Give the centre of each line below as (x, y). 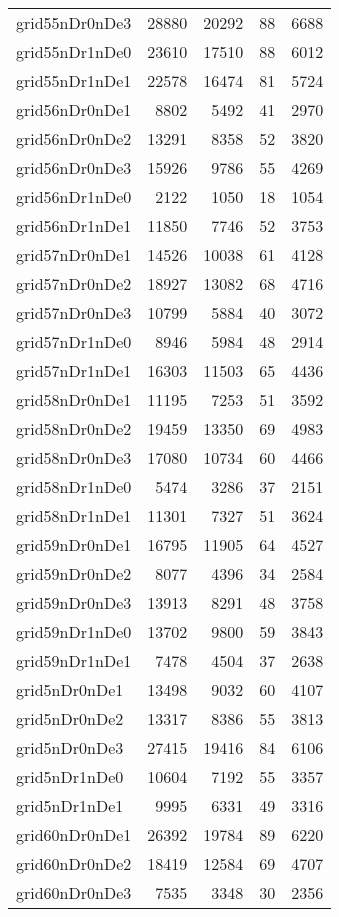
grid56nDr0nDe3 (74, 167)
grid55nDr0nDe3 (74, 22)
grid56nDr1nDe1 (74, 225)
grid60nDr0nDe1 (74, 834)
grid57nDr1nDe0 (74, 341)
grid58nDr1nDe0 (74, 486)
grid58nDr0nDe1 (74, 399)
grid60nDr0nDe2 (74, 863)
